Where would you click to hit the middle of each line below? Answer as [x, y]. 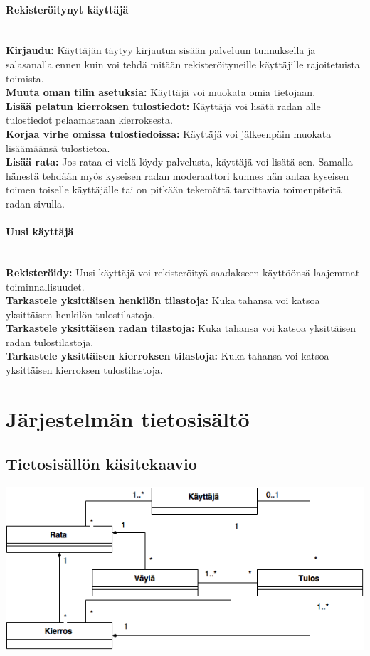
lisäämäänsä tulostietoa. [58, 147]
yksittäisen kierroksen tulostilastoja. [84, 370]
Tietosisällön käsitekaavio [101, 464]
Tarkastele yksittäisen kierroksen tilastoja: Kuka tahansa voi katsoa [168, 356]
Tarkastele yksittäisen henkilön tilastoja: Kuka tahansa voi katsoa [163, 300]
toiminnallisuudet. [45, 286]
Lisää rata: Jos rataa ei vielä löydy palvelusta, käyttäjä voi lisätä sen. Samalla [179, 162]
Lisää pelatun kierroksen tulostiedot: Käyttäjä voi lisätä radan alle [163, 106]
